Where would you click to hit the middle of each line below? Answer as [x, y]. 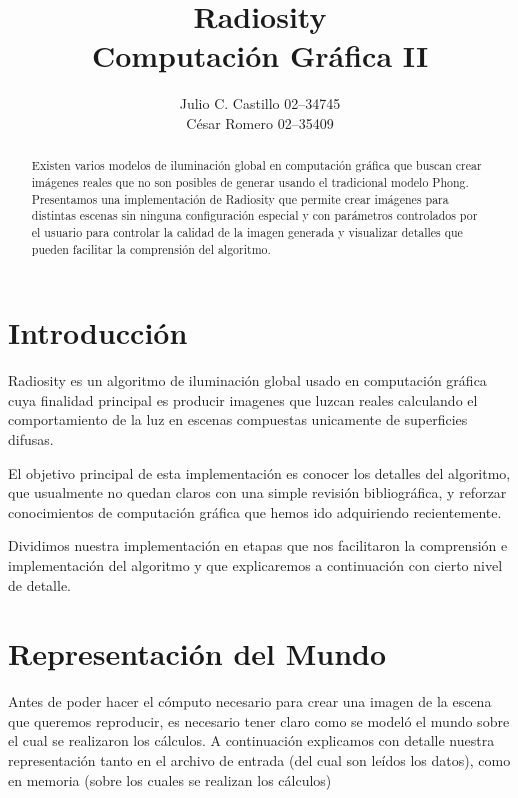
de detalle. [39, 584]
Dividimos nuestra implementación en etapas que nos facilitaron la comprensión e [258, 545]
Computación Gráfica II [260, 55]
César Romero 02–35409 [260, 122]
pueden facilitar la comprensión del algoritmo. [151, 248]
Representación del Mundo [197, 653]
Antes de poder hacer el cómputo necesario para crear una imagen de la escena [250, 701]
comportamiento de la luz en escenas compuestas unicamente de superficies [238, 419]
